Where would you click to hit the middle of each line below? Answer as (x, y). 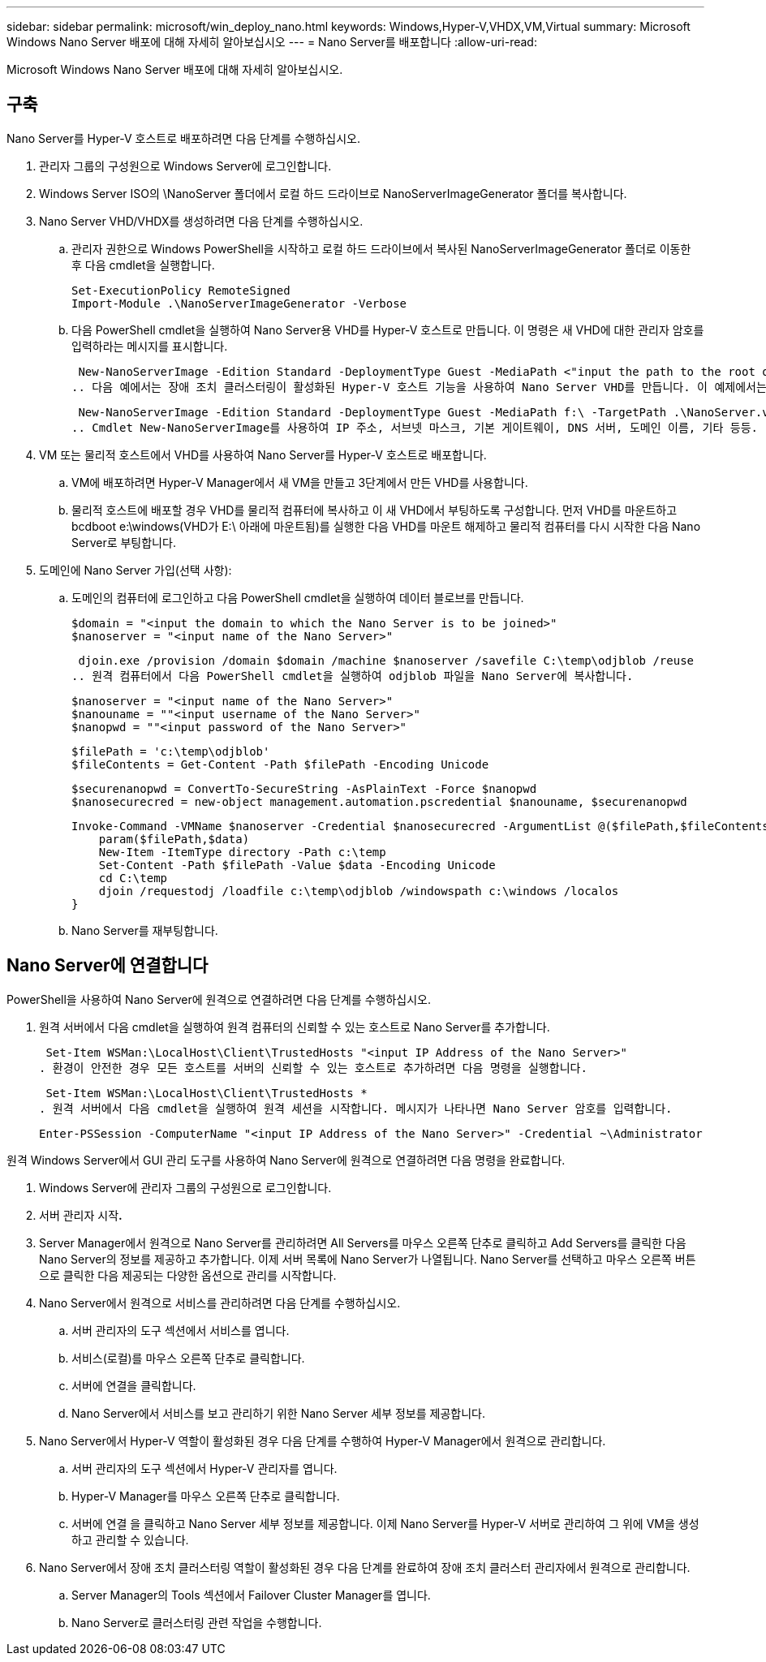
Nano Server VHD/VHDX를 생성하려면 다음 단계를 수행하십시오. (201, 221)
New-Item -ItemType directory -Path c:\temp (242, 852)
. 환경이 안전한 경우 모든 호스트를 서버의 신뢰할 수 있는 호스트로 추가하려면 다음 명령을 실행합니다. (313, 1068)
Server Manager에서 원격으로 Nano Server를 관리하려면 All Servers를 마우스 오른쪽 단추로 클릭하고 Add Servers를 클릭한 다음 (363, 1242)
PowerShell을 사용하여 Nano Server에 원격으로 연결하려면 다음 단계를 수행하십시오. (219, 999)
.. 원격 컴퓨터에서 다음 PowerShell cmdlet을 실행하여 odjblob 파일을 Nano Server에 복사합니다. (353, 676)
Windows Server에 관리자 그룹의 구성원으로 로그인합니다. (185, 1187)
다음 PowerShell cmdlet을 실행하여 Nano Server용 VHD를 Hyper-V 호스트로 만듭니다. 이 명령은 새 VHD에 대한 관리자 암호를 (388, 329)
